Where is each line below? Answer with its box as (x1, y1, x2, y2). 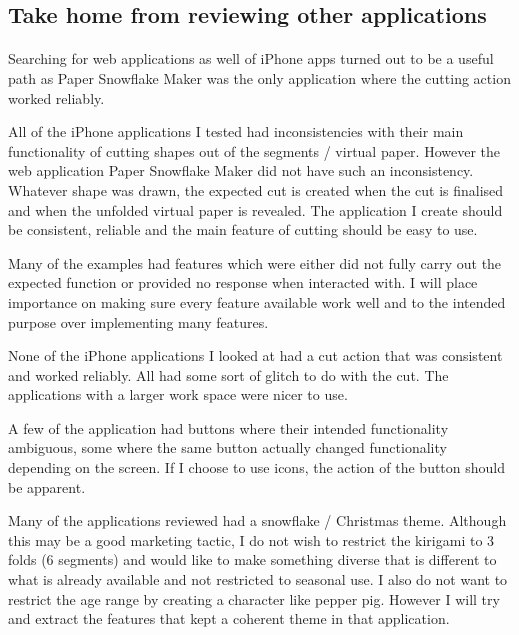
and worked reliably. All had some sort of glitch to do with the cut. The (8, 364, 449, 385)
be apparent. (8, 476, 86, 497)
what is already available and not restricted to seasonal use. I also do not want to (8, 569, 508, 590)
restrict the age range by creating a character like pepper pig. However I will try (8, 588, 500, 609)
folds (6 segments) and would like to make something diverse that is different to (8, 549, 497, 570)
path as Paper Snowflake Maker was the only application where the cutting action (8, 67, 511, 88)
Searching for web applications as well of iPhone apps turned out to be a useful (8, 48, 494, 69)
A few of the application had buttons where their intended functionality (8, 417, 449, 438)
